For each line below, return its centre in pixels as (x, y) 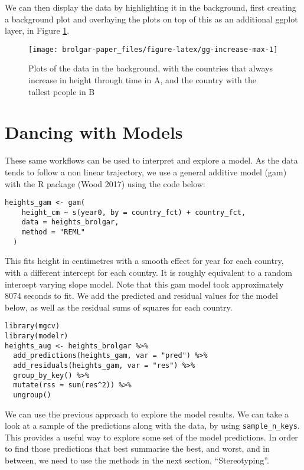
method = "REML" (53, 232)
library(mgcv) (32, 326)
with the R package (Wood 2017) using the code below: (105, 183)
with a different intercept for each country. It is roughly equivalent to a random (148, 272)
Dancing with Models (94, 132)
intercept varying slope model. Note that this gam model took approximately (144, 284)
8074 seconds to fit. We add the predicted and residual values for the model (141, 296)
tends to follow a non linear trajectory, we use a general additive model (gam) (146, 172)
